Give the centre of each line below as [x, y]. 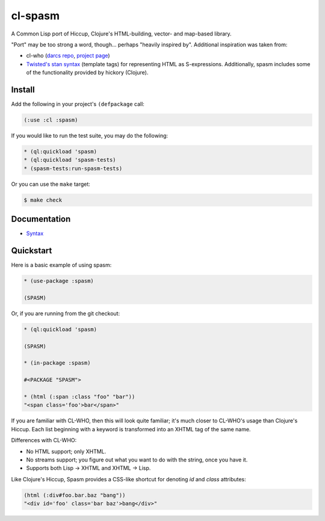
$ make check [43, 200]
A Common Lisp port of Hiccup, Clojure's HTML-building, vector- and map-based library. [121, 34]
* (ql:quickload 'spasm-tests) [70, 160]
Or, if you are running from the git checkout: [66, 313]
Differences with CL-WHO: [44, 440]
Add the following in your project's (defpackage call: [78, 104]
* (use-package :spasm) [59, 281]
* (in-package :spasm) [57, 363]
